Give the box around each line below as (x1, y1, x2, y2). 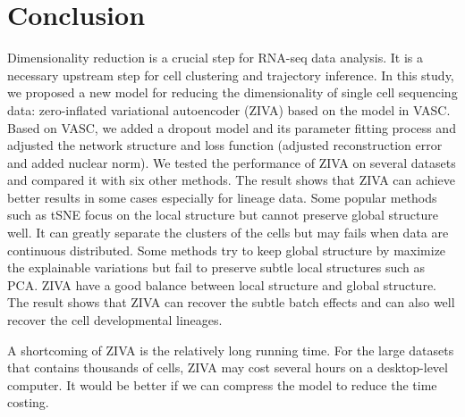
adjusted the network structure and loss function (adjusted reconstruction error (7, 136, 443, 154)
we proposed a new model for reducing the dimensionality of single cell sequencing (7, 83, 458, 102)
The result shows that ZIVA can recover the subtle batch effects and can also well (7, 293, 455, 312)
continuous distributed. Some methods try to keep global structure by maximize (7, 240, 446, 259)
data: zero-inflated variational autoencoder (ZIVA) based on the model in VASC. (7, 100, 451, 119)
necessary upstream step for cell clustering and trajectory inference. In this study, (7, 65, 454, 84)
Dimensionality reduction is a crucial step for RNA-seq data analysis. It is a (7, 48, 423, 67)
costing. (7, 393, 49, 412)
